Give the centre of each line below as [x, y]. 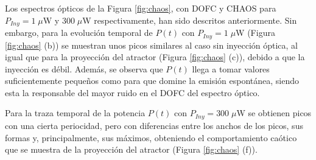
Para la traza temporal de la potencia [75, 113]
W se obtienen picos [274, 113]
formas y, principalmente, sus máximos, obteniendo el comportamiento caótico [151, 137]
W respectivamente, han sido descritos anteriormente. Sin [190, 20]
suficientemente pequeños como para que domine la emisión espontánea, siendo [152, 81]
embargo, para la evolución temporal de [79, 33]
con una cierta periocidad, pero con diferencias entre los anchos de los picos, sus [154, 125]
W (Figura [255, 33]
